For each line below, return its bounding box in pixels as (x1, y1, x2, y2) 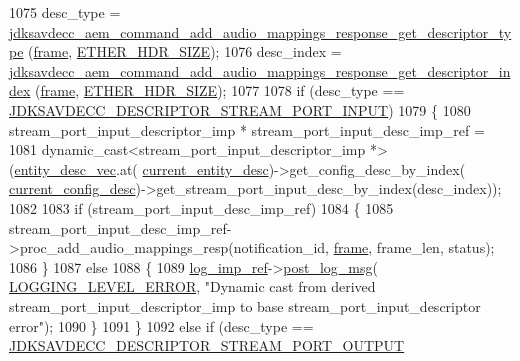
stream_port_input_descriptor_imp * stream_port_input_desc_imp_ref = (9, 119, 485, 140)
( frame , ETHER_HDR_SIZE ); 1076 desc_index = (28, 41, 342, 62)
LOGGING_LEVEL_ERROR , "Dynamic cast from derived (9, 276, 376, 297)
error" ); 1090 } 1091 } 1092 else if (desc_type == (9, 315, 314, 336)
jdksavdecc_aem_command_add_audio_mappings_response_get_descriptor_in (9, 60, 511, 81)
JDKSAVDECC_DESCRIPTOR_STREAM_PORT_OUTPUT (9, 335, 405, 356)
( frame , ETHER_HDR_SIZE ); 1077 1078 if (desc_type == (35, 80, 405, 101)
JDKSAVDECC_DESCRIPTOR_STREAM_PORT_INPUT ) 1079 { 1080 (9, 99, 471, 120)
